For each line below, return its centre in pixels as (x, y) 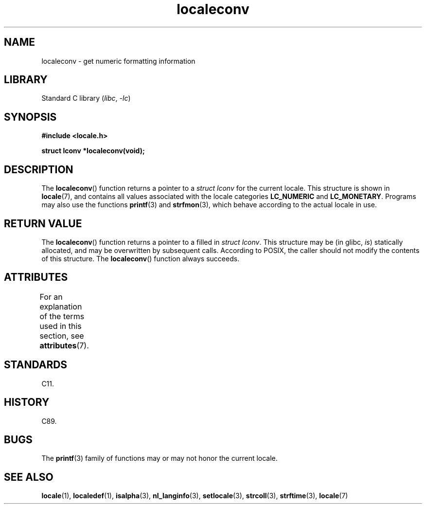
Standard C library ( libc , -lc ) (86, 98)
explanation (61, 306)
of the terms (62, 316)
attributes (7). (64, 345)
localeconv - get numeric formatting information (118, 61)
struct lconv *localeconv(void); (93, 151)
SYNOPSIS (30, 117)
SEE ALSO (29, 477)
